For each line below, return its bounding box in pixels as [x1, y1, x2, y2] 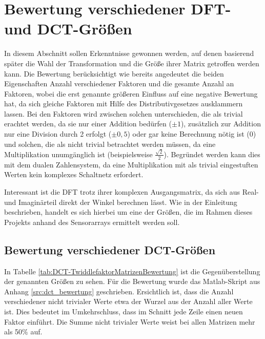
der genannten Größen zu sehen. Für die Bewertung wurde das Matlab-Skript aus [4, 276, 260, 287]
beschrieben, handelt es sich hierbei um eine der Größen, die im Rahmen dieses [4, 206, 253, 217]
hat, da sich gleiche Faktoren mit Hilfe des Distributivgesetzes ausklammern [4, 98, 243, 109]
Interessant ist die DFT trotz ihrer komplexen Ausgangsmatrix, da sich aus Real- [4, 186, 259, 197]
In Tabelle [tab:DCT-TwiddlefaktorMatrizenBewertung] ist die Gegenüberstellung [4, 266, 260, 276]
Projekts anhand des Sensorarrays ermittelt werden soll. [4, 216, 180, 227]
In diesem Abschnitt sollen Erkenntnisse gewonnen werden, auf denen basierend [4, 48, 254, 59]
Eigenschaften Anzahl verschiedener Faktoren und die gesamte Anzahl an [4, 78, 234, 89]
